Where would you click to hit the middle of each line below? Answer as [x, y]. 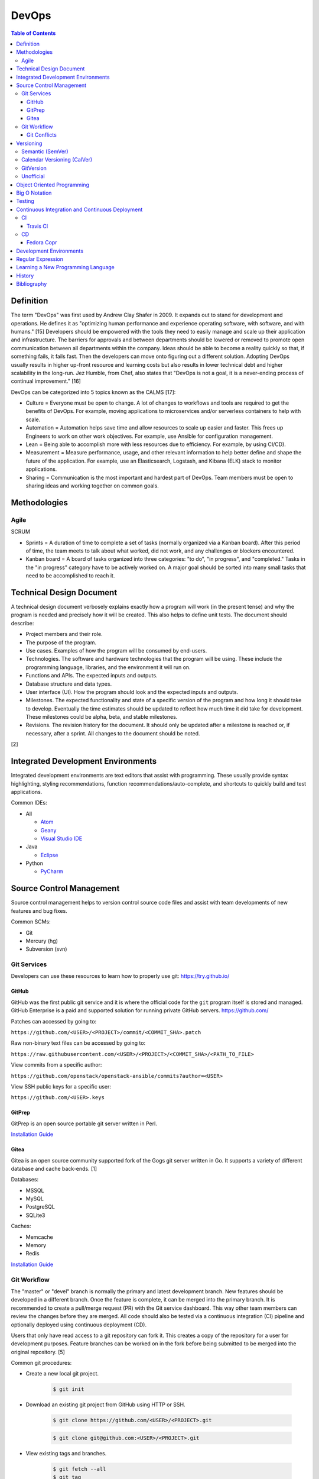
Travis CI [38, 226]
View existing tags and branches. [66, 1453]
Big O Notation [34, 193]
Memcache [39, 1237]
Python [35, 863]
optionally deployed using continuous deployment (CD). [79, 1325]
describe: [22, 623]
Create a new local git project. [62, 1374]
